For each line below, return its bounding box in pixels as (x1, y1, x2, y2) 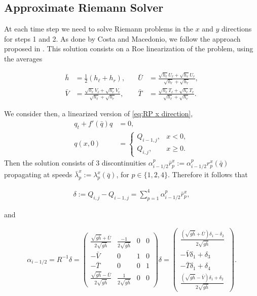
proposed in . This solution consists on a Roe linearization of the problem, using (4, 43, 253, 54)
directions (222, 23, 252, 34)
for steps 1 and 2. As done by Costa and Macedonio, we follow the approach (4, 33, 241, 44)
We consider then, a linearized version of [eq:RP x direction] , (4, 108, 193, 119)
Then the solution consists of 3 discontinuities (4, 157, 146, 168)
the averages (4, 53, 43, 63)
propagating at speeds (4, 169, 72, 180)
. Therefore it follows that (168, 169, 248, 180)
